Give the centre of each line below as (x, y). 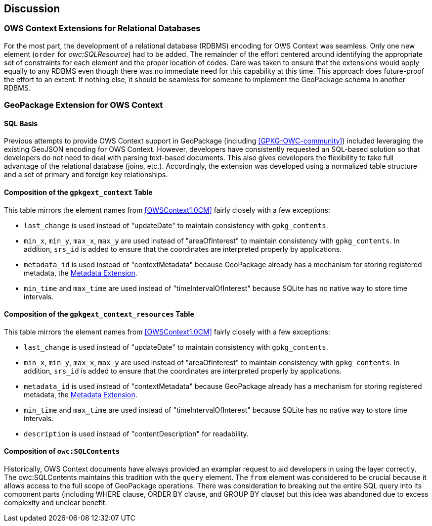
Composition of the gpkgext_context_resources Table (99, 314)
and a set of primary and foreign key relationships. (86, 175)
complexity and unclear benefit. (56, 503)
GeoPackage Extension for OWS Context (84, 105)
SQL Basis (21, 123)
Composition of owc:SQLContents (62, 451)
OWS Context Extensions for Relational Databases (102, 28)
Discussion (32, 9)
